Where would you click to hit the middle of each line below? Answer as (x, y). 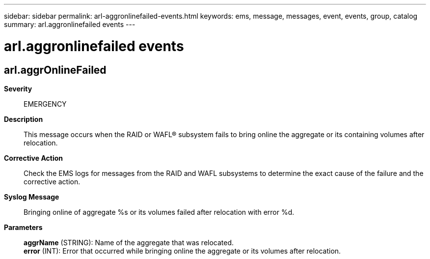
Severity (18, 88)
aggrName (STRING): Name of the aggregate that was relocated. (129, 242)
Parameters (23, 227)
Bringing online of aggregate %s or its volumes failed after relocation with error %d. (159, 212)
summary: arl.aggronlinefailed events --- (70, 24)
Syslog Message (32, 197)
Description (24, 119)
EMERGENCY (45, 104)
